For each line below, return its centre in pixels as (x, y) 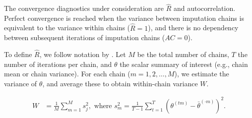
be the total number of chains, (183, 54)
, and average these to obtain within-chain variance (120, 83)
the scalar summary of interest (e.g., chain (184, 64)
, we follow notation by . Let (83, 54)
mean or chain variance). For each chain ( (67, 74)
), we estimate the (202, 74)
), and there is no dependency (193, 28)
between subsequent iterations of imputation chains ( (85, 37)
